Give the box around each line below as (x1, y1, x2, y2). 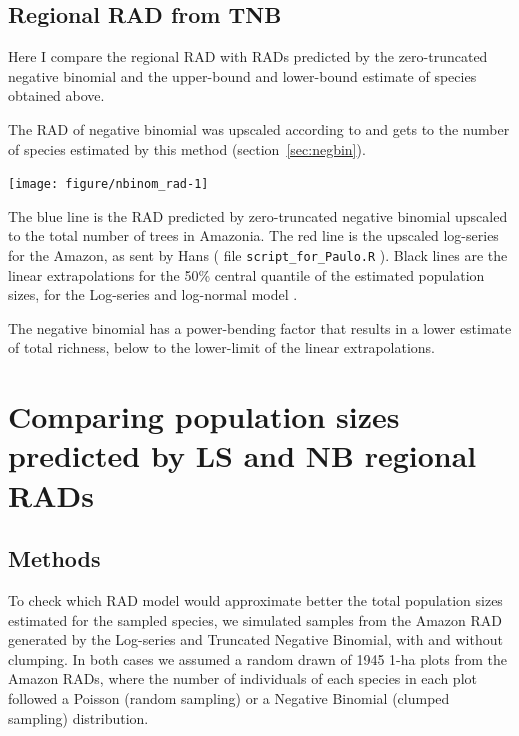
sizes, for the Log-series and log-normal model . (8, 284, 298, 305)
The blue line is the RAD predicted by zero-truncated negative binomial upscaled (8, 205, 508, 226)
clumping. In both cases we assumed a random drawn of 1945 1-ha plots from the (8, 648, 508, 669)
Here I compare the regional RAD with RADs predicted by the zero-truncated (8, 46, 488, 67)
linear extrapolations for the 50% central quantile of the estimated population (8, 264, 485, 285)
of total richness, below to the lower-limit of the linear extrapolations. (8, 337, 435, 358)
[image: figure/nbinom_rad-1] (8, 177, 209, 192)
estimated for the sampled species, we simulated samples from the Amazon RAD (8, 609, 503, 630)
